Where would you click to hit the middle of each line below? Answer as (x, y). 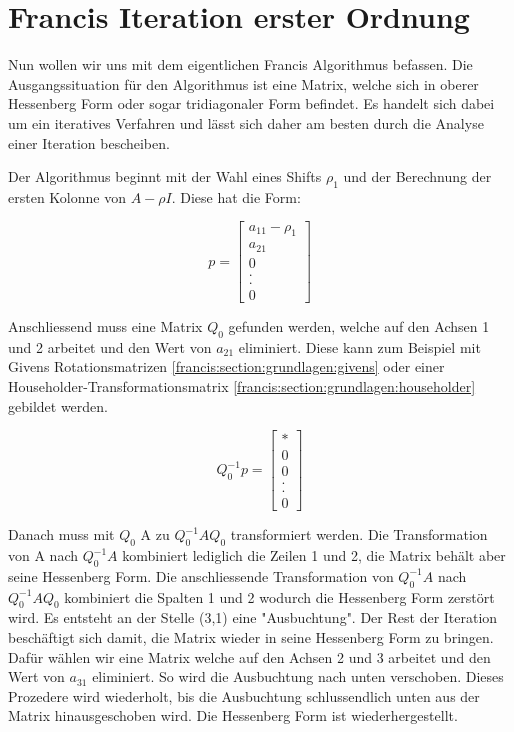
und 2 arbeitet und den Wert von (110, 346)
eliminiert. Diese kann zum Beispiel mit (359, 346)
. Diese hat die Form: (236, 196)
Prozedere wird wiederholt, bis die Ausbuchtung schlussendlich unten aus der (244, 695)
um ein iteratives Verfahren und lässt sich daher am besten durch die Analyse (246, 122)
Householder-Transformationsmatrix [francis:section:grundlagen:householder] (242, 385)
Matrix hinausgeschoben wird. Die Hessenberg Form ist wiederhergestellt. (233, 715)
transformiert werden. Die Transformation (359, 534)
